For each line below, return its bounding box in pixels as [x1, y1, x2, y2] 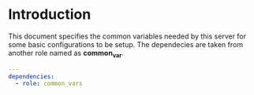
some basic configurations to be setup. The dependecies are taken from [8, 39, 243, 49]
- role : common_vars [15, 80, 83, 88]
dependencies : [8, 72, 55, 80]
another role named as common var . [8, 48, 125, 60]
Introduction [8, 5, 92, 24]
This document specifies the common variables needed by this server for [8, 31, 247, 41]
